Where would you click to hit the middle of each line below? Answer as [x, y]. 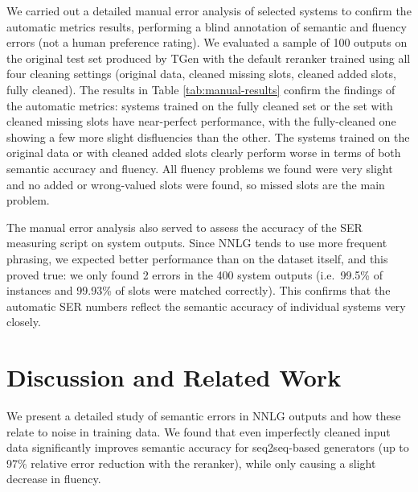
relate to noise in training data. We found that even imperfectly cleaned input [199, 431]
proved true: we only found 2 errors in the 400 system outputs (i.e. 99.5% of [195, 274]
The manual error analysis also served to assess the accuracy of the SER [184, 227]
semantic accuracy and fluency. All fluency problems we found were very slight [200, 168]
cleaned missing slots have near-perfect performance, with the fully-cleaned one [201, 121]
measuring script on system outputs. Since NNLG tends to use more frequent [197, 243]
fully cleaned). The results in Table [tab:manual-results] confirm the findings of [201, 89]
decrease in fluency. [54, 479]
